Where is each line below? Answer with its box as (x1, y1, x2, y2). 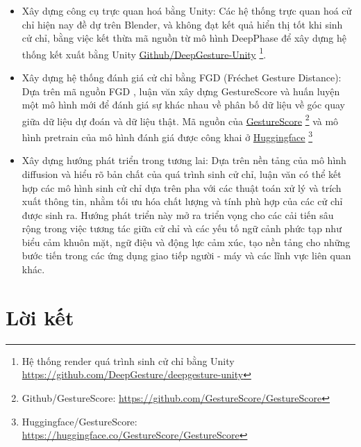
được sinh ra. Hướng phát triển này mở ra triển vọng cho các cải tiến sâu (22, 207, 334, 222)
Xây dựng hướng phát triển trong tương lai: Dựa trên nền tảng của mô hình (22, 153, 346, 168)
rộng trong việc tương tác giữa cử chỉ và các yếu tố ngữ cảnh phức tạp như (22, 221, 342, 236)
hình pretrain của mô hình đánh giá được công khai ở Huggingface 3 (22, 128, 313, 144)
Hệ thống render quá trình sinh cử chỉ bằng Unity (22, 353, 235, 368)
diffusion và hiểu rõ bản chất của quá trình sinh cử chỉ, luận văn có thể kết (22, 166, 342, 181)
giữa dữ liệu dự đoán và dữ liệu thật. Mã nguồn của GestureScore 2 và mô (22, 111, 339, 128)
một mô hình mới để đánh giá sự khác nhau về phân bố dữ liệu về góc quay (22, 97, 346, 112)
